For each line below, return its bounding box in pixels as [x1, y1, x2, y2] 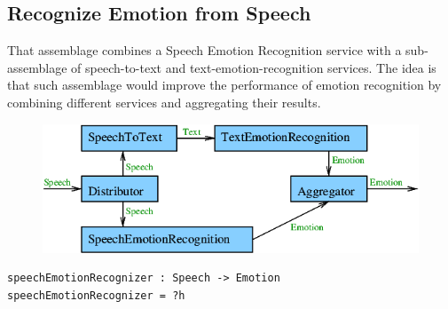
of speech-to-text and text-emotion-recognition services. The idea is [71, 58, 436, 76]
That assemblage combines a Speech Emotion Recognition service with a [7, 41, 402, 59]
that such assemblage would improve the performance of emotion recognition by [7, 75, 442, 94]
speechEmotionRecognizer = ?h [7, 289, 185, 302]
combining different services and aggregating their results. [7, 92, 321, 111]
